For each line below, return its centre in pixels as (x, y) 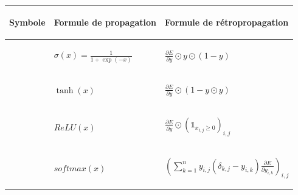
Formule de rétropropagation (227, 22)
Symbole (27, 22)
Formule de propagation (105, 22)
